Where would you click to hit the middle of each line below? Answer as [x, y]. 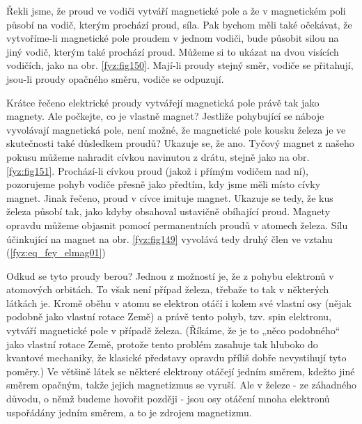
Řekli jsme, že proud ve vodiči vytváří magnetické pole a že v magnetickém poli [176, 10]
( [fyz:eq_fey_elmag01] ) [56, 252]
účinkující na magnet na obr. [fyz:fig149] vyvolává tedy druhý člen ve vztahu [170, 238]
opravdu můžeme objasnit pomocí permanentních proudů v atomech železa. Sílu [177, 225]
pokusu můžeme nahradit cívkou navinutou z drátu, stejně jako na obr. [158, 156]
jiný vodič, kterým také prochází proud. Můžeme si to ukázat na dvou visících [173, 51]
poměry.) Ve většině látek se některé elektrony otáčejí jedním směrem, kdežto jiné [181, 371]
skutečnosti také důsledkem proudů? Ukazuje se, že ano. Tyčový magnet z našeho [180, 143]
